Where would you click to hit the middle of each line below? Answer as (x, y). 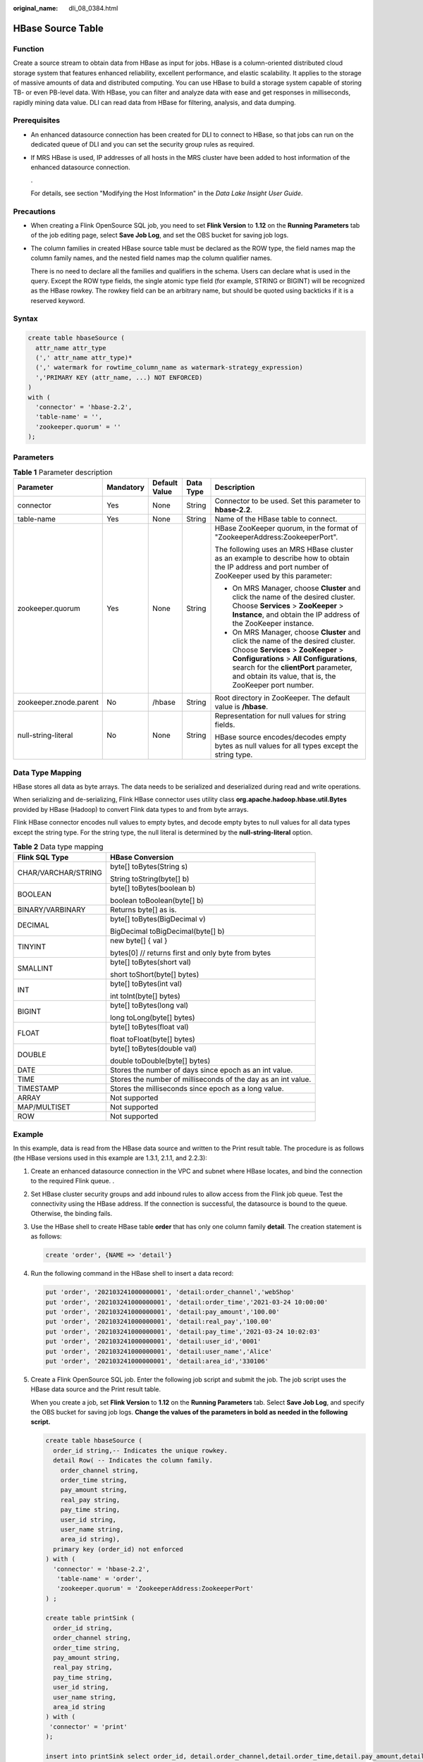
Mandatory (125, 488)
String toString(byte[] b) (149, 879)
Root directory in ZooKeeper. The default (282, 698)
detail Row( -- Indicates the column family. (133, 1460)
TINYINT (31, 947)
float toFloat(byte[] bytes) (152, 1040)
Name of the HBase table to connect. (276, 519)
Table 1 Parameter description (63, 472)
